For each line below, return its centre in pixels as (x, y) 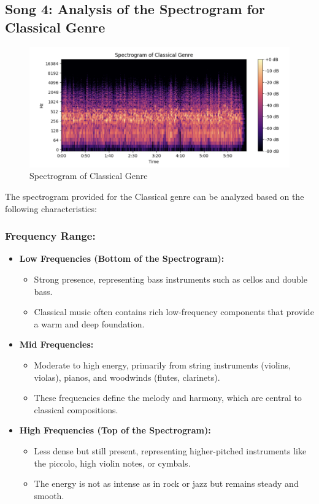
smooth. (49, 495)
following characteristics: (51, 208)
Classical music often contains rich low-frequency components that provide (174, 312)
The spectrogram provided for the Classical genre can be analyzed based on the (155, 197)
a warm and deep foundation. (89, 323)
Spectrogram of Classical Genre (89, 176)
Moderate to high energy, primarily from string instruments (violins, (162, 365)
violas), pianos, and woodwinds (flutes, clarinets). (127, 377)
